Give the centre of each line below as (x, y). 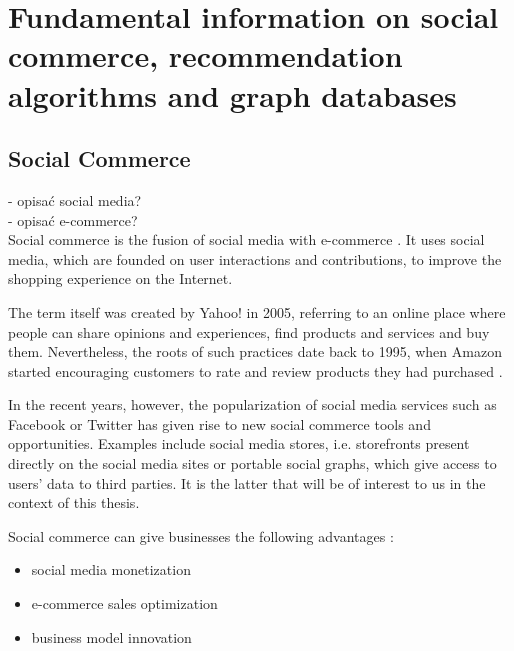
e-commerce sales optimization (124, 603)
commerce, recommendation (205, 55)
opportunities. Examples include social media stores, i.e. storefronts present (239, 443)
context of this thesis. (74, 502)
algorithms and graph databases (232, 94)
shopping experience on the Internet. (120, 278)
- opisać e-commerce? (73, 219)
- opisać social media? (75, 199)
